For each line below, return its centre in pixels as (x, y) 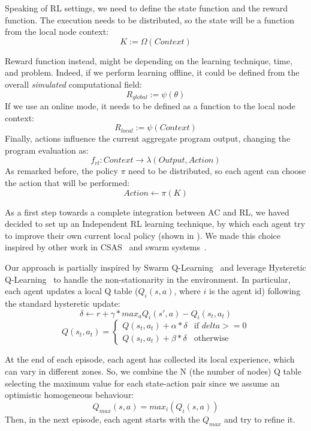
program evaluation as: (47, 150)
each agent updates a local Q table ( (72, 291)
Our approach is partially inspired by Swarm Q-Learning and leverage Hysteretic (155, 267)
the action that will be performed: (67, 182)
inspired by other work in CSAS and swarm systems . (106, 247)
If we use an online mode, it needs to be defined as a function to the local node (150, 106)
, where (187, 291)
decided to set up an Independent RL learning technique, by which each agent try (155, 224)
